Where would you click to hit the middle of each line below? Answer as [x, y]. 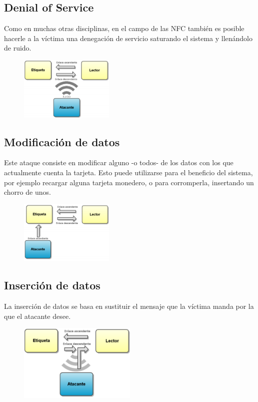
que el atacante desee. [37, 316]
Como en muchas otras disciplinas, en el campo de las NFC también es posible [124, 28]
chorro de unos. [27, 192]
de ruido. [18, 48]
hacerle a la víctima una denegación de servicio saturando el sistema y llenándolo [128, 38]
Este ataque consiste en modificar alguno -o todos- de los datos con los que [119, 162]
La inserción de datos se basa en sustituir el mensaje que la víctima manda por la [129, 306]
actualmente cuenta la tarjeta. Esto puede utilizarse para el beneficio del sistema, [128, 172]
